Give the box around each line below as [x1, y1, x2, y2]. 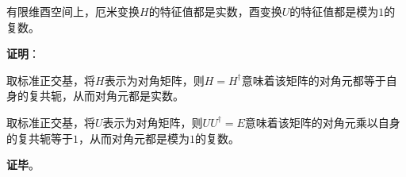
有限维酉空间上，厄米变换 [6, 3, 140, 19]
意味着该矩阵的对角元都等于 [241, 71, 386, 88]
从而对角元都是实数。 [72, 87, 184, 104]
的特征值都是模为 [289, 3, 379, 19]
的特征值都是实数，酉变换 [148, 3, 282, 19]
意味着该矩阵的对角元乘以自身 [244, 114, 400, 130]
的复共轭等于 [6, 129, 73, 146]
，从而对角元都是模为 [79, 129, 190, 146]
